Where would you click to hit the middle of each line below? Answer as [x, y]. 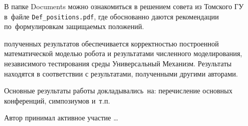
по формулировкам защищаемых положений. [74, 26]
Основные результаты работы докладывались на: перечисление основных [118, 91]
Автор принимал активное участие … [61, 118]
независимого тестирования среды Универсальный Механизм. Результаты [118, 64]
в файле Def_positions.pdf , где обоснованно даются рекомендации [111, 16]
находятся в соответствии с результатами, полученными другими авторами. [121, 73]
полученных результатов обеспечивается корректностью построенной [111, 43]
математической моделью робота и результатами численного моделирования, [123, 53]
